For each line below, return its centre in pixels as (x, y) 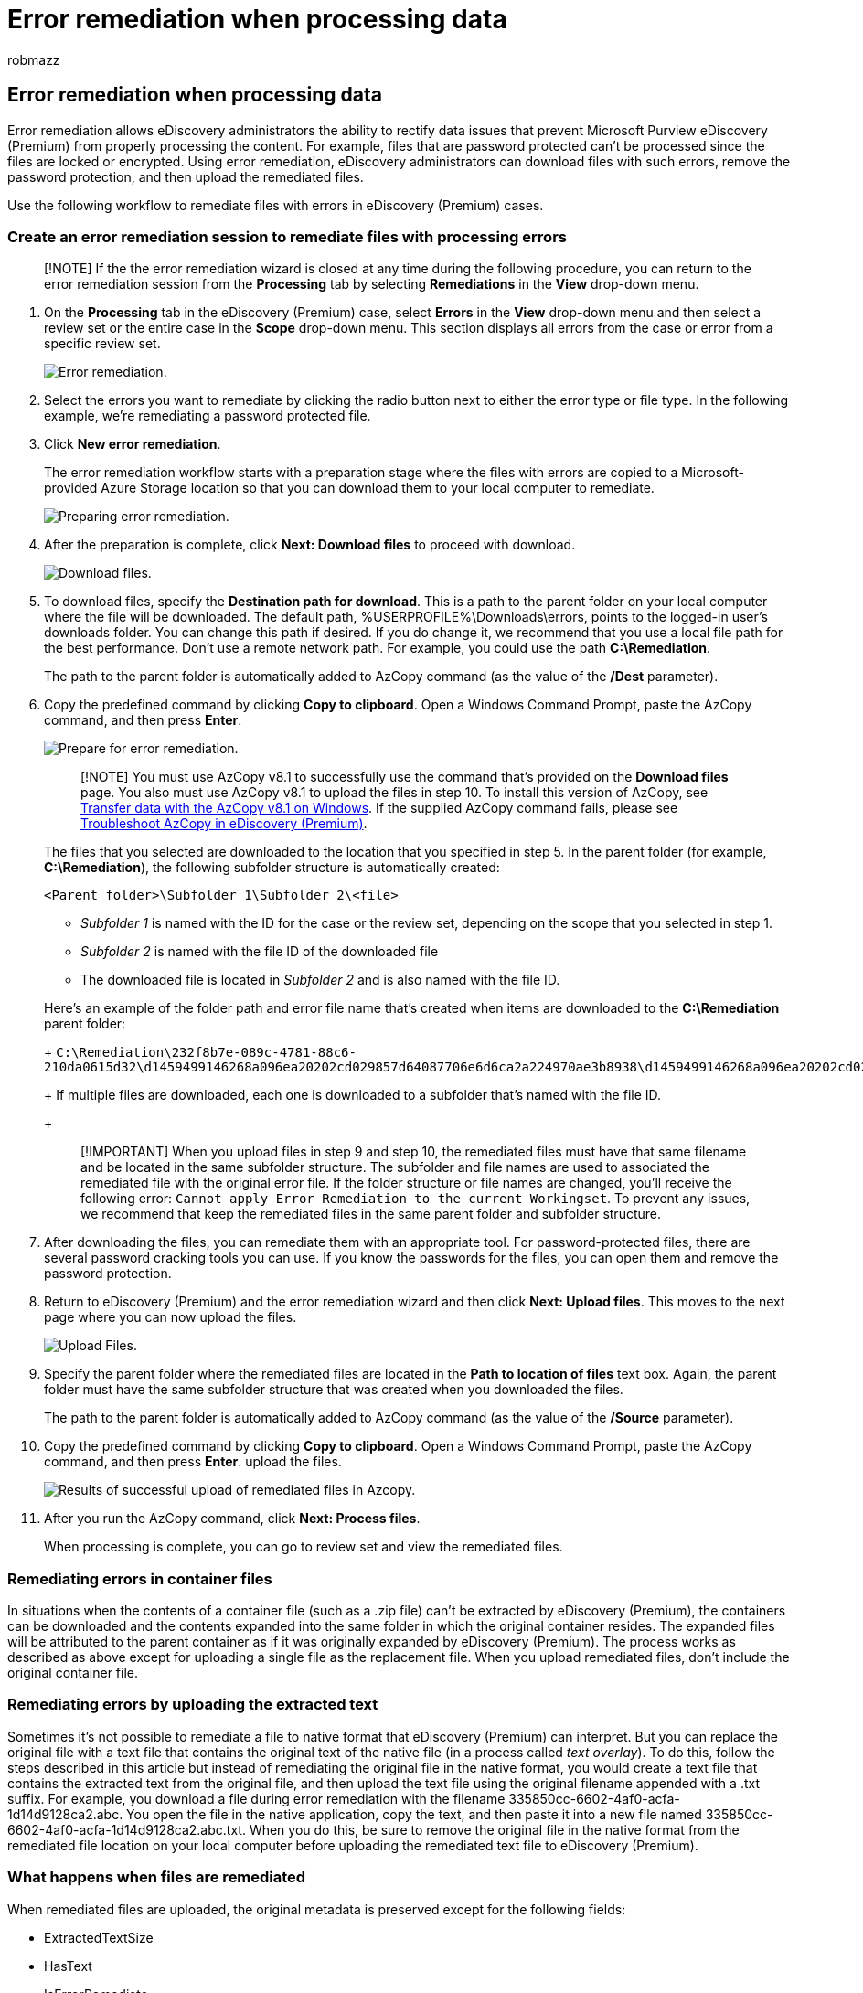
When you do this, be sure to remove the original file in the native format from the (494, 1829)
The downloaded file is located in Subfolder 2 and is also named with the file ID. (320, 980)
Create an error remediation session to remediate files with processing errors (287, 236)
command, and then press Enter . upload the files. (193, 1462)
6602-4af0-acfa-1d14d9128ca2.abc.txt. (127, 1829)
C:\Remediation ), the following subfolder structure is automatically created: (272, 868)
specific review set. (102, 344)
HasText (68, 1966)
